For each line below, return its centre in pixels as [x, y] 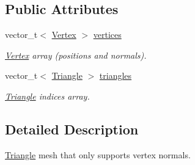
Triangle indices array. [47, 96]
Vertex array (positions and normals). [76, 55]
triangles [116, 75]
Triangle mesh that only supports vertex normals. [98, 154]
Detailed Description [72, 129]
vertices [107, 35]
